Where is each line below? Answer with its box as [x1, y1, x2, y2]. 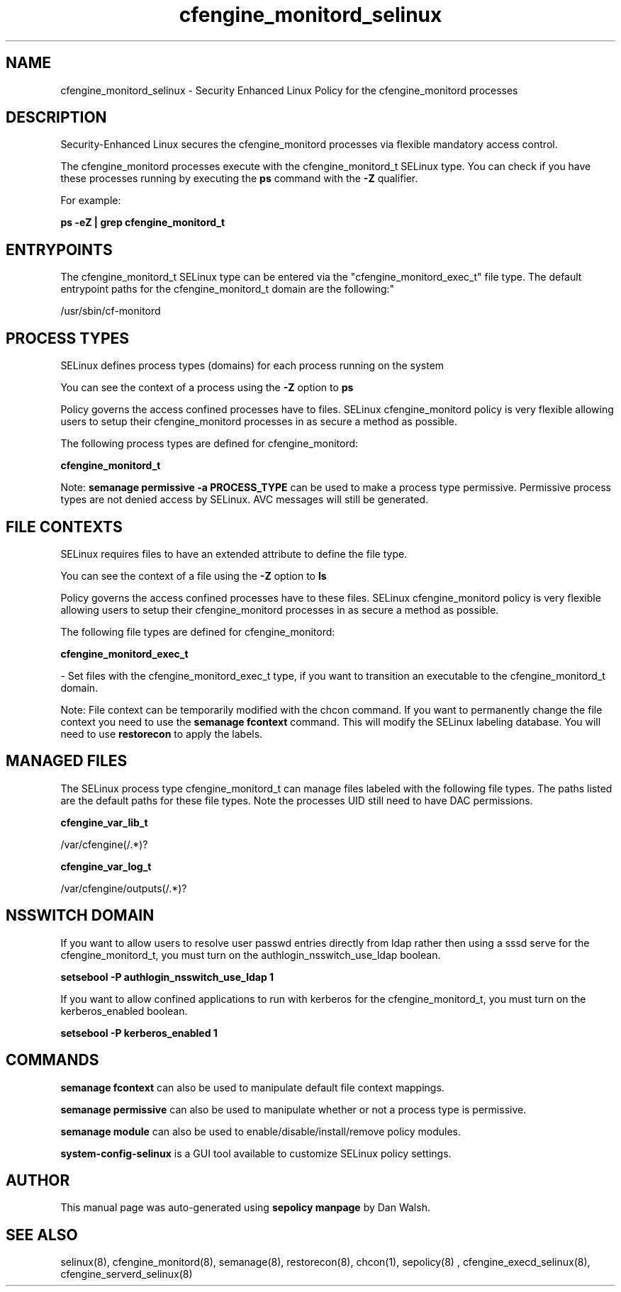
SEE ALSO [6, 1225, 78, 1244]
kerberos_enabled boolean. [60, 1004, 188, 1017]
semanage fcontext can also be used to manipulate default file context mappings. [60, 1081, 444, 1094]
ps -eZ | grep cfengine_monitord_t [60, 216, 225, 229]
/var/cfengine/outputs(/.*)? [60, 882, 187, 894]
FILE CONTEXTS [6, 517, 123, 536]
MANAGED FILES [6, 752, 128, 770]
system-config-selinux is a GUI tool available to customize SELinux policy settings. [60, 1147, 452, 1159]
